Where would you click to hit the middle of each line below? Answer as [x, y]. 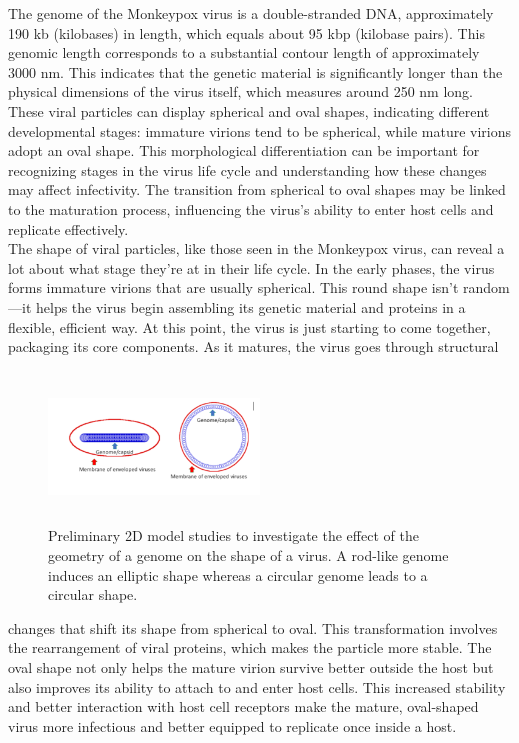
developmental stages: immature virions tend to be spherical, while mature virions [260, 130]
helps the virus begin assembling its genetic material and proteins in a [250, 306]
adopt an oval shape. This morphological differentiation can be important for [244, 150]
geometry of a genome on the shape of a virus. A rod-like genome [248, 555]
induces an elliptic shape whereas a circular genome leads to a [238, 574]
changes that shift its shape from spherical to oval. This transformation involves [253, 627]
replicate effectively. [68, 228]
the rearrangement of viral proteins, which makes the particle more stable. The [250, 647]
